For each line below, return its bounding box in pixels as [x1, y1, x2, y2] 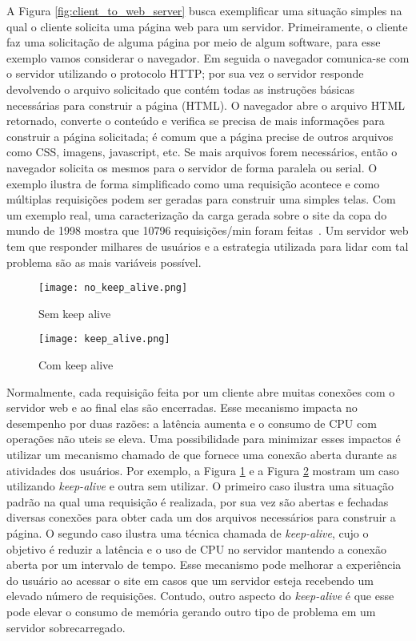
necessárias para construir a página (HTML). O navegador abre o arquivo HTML [6, 96, 405, 113]
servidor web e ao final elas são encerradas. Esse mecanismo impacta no [6, 399, 358, 416]
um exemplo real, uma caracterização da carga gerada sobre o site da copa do [6, 206, 387, 223]
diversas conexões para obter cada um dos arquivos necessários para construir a [6, 509, 396, 526]
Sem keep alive [38, 304, 111, 321]
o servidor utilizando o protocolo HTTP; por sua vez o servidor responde [6, 65, 364, 82]
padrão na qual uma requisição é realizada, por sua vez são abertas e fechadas [6, 493, 389, 510]
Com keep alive [38, 357, 114, 373]
